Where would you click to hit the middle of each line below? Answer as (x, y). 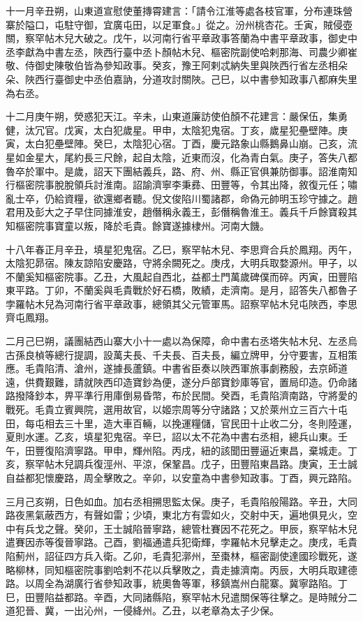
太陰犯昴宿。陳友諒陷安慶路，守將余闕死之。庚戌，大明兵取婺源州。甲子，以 (181, 263)
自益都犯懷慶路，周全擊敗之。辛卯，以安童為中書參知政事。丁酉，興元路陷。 (181, 477)
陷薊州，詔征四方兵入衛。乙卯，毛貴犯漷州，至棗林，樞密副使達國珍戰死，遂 (181, 555)
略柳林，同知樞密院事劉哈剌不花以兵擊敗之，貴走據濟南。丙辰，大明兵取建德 (181, 569)
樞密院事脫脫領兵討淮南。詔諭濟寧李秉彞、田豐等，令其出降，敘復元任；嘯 (186, 185)
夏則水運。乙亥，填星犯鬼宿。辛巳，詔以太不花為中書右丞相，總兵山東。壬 (177, 437)
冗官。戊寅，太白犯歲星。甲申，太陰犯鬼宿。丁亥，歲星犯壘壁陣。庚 (191, 129)
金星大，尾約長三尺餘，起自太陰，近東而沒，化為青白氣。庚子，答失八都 (191, 157)
